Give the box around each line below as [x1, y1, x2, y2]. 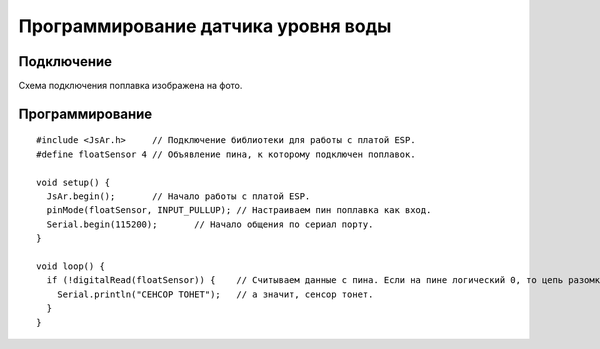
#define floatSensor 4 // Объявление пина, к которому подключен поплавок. [36, 148, 416, 160]
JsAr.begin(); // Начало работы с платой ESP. [46, 191, 311, 202]
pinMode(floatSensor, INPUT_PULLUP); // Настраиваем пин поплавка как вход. [46, 205, 432, 216]
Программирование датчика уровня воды [18, 15, 392, 37]
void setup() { [36, 176, 111, 188]
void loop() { [36, 260, 105, 272]
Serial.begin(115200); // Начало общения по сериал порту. [46, 218, 374, 230]
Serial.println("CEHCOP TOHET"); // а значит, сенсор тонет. [56, 288, 374, 300]
